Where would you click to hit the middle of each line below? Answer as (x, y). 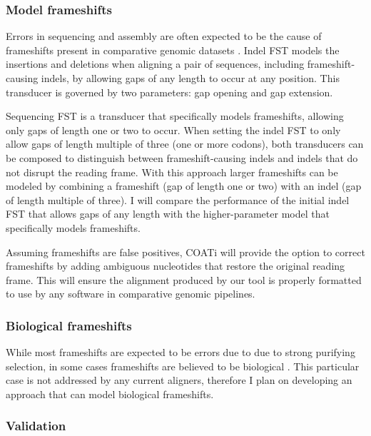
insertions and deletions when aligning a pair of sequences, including (155, 64)
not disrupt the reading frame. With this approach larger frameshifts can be (172, 172)
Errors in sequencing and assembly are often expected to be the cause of (164, 36)
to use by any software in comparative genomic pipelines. (131, 294)
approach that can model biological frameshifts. (110, 394)
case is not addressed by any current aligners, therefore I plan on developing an (179, 380)
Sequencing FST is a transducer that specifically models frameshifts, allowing (175, 116)
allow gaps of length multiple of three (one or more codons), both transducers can (185, 144)
